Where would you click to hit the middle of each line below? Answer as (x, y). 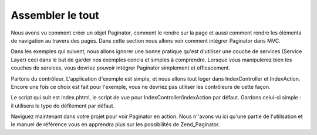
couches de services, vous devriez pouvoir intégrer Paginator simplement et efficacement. (121, 68)
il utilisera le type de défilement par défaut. (63, 106)
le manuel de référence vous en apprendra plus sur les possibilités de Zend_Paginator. (115, 124)
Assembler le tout (55, 15)
